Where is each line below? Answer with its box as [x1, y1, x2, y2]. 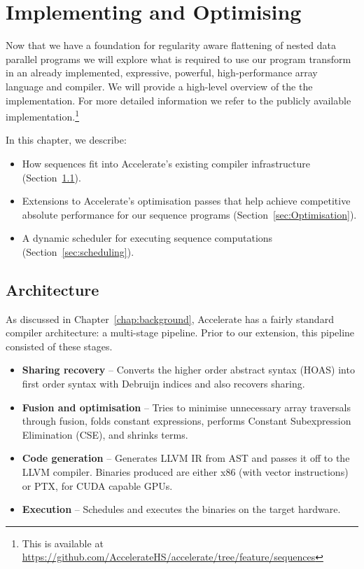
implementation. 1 [6, 107, 80, 123]
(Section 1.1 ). [22, 170, 81, 184]
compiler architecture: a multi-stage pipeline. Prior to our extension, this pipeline [6, 325, 355, 340]
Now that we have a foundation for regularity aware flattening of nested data [6, 38, 336, 53]
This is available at [22, 535, 104, 550]
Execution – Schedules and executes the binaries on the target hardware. [22, 502, 341, 516]
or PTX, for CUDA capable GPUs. [22, 478, 173, 493]
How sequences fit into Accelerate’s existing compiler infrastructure [22, 156, 311, 170]
